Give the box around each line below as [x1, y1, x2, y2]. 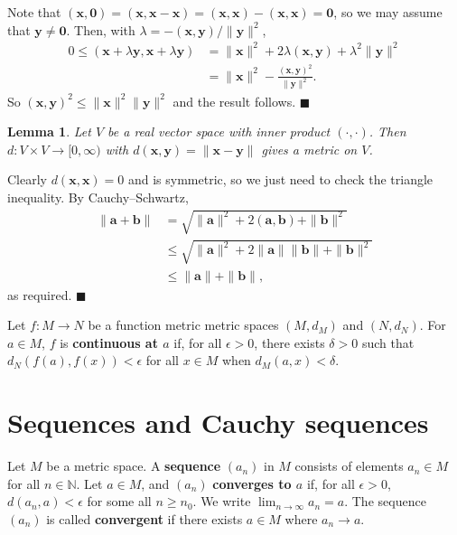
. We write [192, 492, 251, 511]
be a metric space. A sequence [46, 456, 221, 475]
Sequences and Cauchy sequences [7, 404, 429, 441]
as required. [7, 285, 72, 304]
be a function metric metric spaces [88, 315, 279, 334]
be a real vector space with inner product [107, 122, 331, 141]
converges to [212, 474, 292, 493]
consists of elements [294, 456, 404, 475]
